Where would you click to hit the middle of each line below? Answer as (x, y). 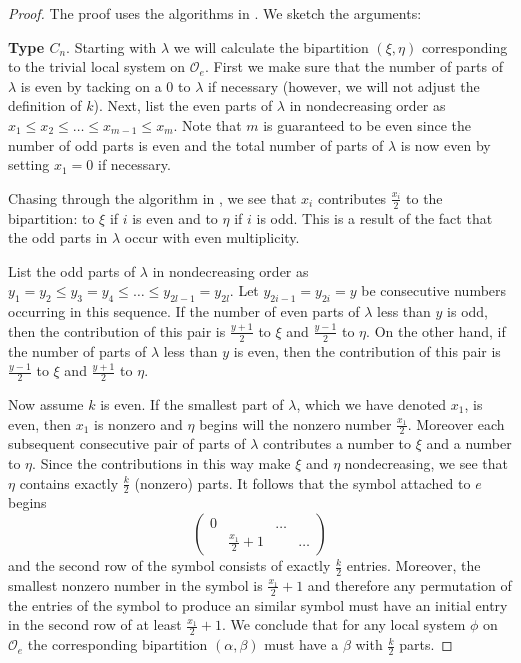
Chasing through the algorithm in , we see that (152, 197)
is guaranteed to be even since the (367, 124)
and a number (469, 443)
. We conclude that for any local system (344, 624)
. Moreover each (456, 423)
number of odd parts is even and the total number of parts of (196, 144)
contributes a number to (337, 443)
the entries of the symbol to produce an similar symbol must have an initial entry (258, 604)
